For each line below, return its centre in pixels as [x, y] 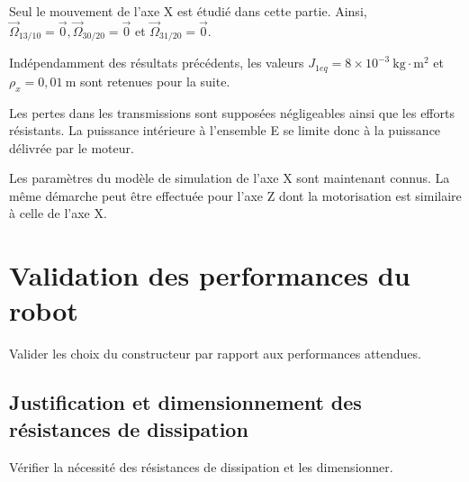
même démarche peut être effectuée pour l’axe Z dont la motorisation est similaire [235, 195]
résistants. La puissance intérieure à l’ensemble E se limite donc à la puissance [225, 130]
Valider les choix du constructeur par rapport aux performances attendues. [215, 354]
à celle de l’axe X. [58, 213]
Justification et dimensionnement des [185, 402]
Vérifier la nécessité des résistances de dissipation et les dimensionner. [201, 466]
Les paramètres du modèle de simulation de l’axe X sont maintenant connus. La [230, 178]
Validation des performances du [210, 275]
